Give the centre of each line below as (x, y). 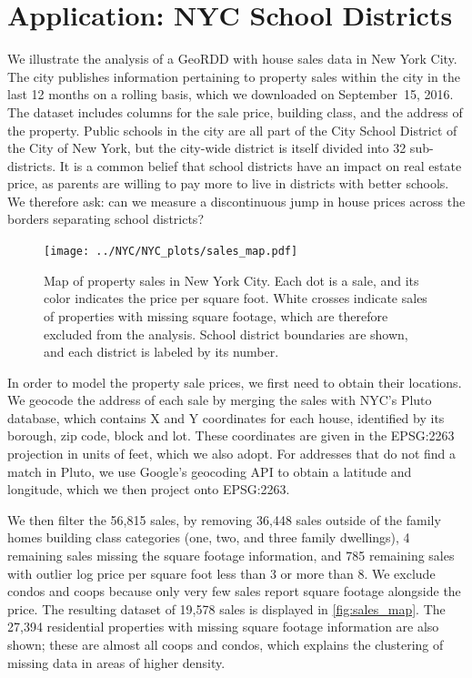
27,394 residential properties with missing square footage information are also (223, 627)
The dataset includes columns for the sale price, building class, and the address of (235, 111)
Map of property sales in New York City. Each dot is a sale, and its (231, 280)
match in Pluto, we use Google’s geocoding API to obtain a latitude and (210, 471)
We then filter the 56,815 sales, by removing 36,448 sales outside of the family (224, 519)
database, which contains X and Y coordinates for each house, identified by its (226, 417)
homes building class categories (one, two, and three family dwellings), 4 (209, 537)
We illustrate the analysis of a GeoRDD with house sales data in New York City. (232, 59)
